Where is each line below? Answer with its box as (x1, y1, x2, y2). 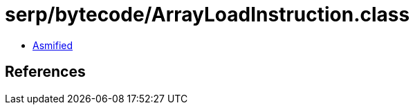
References (5, 63, 86, 81)
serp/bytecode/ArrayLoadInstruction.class (5, 3, 410, 26)
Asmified (33, 39, 73, 51)
